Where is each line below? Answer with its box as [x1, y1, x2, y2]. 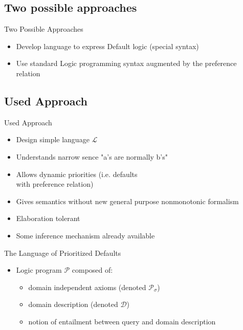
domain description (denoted [28, 299, 118, 310]
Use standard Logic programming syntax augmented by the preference [16, 58, 237, 69]
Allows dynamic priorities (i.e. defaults [16, 168, 138, 179]
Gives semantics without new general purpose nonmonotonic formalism [16, 195, 239, 206]
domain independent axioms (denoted [28, 281, 146, 292]
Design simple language [16, 134, 90, 145]
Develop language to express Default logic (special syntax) [16, 40, 199, 51]
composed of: [72, 265, 113, 275]
